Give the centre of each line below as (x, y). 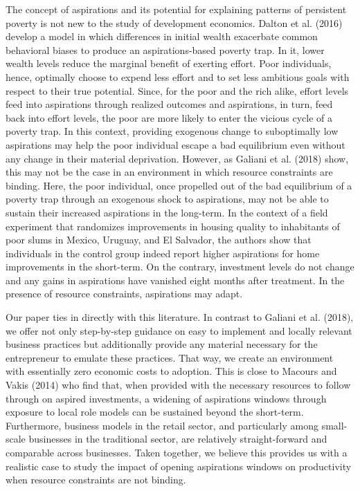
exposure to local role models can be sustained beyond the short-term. (155, 412)
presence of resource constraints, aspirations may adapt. (124, 294)
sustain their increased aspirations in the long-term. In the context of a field (167, 212)
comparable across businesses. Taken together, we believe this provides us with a (177, 452)
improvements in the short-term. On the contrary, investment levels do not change (180, 267)
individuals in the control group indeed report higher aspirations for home (163, 253)
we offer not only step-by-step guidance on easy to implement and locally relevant (179, 330)
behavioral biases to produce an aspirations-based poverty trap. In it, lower (165, 49)
